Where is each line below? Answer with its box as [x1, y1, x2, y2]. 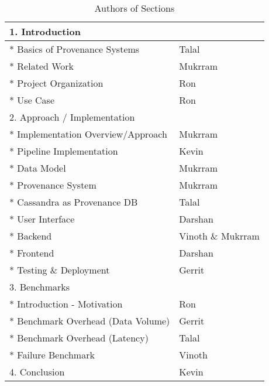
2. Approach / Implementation [9, 110, 135, 124]
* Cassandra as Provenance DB [9, 195, 138, 209]
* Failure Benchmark [9, 348, 95, 361]
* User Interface [9, 212, 75, 226]
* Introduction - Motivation [9, 297, 123, 310]
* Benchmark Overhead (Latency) [9, 331, 149, 344]
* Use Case [9, 93, 55, 107]
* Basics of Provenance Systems [9, 42, 140, 56]
